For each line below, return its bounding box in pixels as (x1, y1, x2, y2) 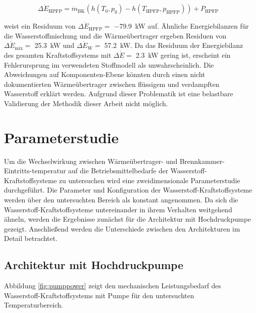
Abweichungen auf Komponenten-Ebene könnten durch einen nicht (4, 69, 205, 79)
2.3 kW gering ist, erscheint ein (136, 50, 231, 60)
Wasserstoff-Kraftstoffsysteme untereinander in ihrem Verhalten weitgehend (4, 204, 232, 214)
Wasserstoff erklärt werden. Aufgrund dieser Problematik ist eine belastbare (4, 88, 233, 99)
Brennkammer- (180, 156, 225, 166)
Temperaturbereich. (4, 300, 63, 310)
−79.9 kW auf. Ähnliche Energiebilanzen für (114, 21, 249, 31)
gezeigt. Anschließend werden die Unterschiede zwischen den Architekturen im (4, 223, 240, 234)
